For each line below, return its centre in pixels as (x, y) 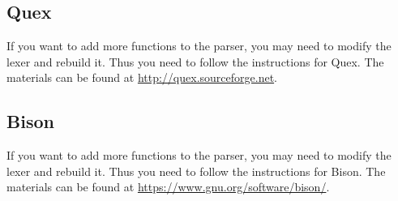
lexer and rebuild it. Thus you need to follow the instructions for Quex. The (195, 61)
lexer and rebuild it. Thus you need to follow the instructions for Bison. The (196, 171)
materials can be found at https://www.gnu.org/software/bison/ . (168, 187)
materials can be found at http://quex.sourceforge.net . (142, 77)
